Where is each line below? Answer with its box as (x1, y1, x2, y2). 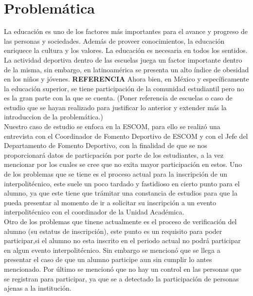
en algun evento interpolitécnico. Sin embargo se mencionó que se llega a (4, 245, 220, 255)
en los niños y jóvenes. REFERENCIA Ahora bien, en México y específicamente (4, 74, 249, 84)
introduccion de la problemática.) (4, 112, 103, 122)
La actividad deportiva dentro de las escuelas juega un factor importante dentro (4, 54, 242, 65)
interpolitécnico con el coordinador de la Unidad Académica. (4, 207, 184, 217)
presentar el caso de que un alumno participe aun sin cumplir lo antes (4, 254, 212, 264)
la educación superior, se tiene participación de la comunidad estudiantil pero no (4, 83, 244, 93)
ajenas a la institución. (4, 283, 72, 293)
